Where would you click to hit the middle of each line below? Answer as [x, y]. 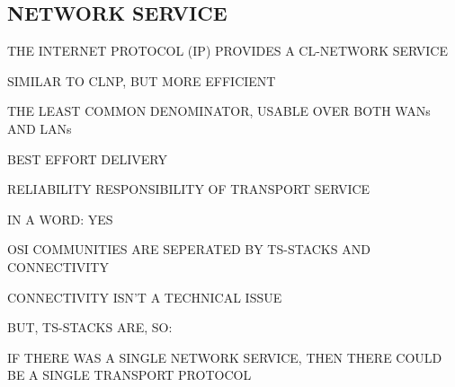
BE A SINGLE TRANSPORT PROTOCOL [129, 375]
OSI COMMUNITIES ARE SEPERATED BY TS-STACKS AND [189, 249]
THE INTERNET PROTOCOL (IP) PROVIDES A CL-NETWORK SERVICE [228, 51]
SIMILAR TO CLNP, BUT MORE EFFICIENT [142, 80]
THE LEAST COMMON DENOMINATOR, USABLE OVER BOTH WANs [219, 111]
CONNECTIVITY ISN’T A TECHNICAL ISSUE [145, 297]
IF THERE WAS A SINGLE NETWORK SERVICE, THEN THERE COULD [225, 357]
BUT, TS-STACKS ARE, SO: [90, 327]
